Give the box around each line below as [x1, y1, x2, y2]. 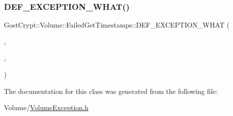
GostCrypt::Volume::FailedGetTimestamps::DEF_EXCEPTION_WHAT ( [4, 20, 230, 30]
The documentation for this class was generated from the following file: [4, 86, 218, 96]
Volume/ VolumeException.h [4, 102, 88, 113]
